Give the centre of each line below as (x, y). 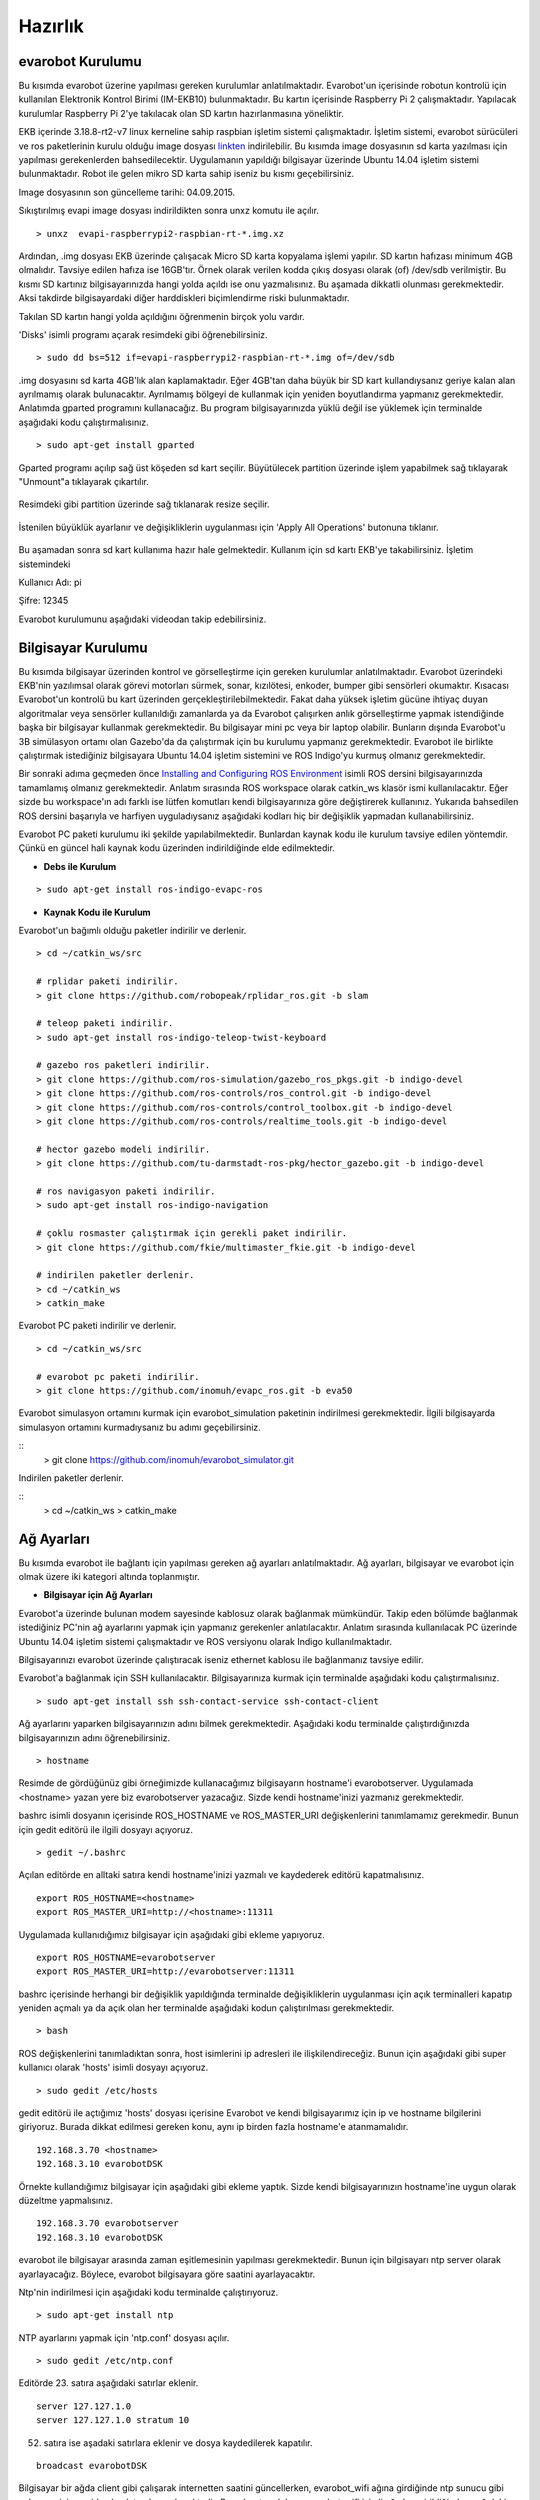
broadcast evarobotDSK (92, 2466)
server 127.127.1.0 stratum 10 (113, 2420)
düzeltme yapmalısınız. (66, 2200)
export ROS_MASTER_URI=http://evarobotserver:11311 (165, 1971)
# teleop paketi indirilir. (105, 1023)
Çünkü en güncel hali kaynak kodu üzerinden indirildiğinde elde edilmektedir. (176, 848)
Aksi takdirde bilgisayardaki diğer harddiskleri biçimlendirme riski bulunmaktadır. (184, 298)
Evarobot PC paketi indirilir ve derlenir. (97, 1326)
